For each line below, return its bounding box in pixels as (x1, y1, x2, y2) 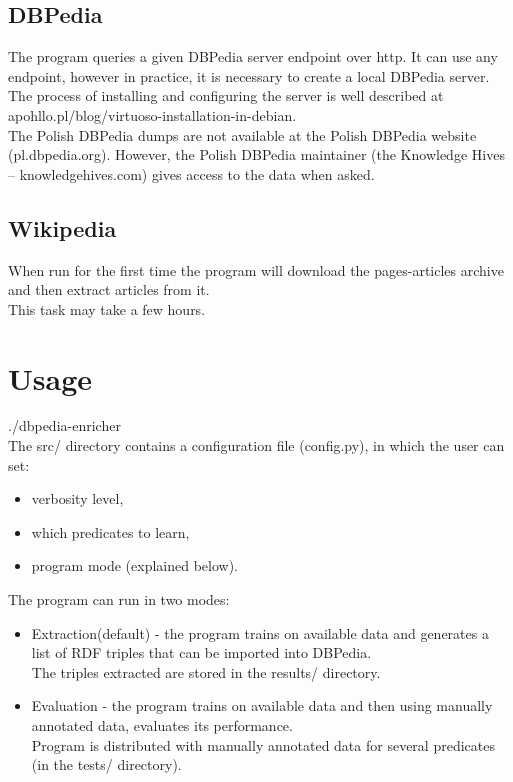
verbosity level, (31, 488, 124, 509)
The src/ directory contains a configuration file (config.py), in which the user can (8, 435, 505, 456)
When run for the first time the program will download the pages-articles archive (8, 259, 504, 280)
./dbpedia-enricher (8, 415, 121, 436)
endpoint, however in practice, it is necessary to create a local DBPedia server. (8, 65, 490, 86)
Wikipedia (8, 212, 117, 243)
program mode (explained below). (31, 555, 239, 576)
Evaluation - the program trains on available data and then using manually (31, 695, 493, 716)
